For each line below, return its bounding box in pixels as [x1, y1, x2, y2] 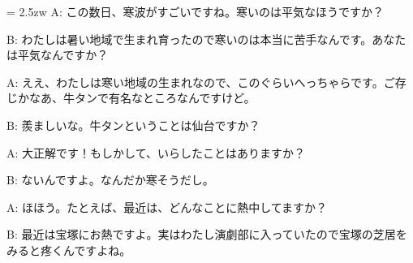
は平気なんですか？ [6, 46, 109, 63]
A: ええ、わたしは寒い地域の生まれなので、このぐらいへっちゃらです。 [6, 73, 384, 90]
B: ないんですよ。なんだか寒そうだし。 [6, 171, 214, 188]
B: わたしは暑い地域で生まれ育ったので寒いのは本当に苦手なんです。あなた [6, 30, 407, 47]
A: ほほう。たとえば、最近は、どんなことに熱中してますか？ [6, 198, 328, 215]
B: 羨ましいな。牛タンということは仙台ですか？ [6, 116, 260, 133]
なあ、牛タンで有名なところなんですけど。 [28, 89, 256, 106]
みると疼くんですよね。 [6, 241, 131, 258]
